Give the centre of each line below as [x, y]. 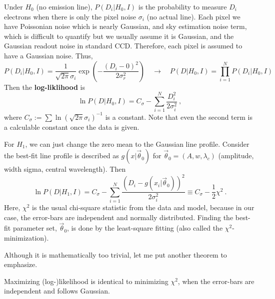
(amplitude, [236, 155]
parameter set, [35, 228]
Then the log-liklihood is [44, 87]
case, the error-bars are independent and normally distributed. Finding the [119, 217]
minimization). [26, 238]
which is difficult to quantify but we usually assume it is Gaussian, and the [119, 36]
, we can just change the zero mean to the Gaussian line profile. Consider [137, 144]
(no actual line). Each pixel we [193, 16]
